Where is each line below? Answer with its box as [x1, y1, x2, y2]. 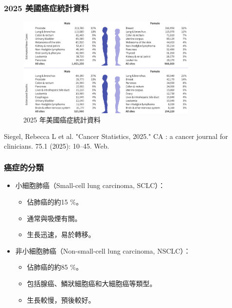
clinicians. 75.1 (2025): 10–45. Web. [4, 140, 109, 151]
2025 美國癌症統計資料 [4, 1, 89, 14]
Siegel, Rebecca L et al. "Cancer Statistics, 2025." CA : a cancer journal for [4, 131, 228, 141]
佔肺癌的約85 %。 [27, 262, 83, 272]
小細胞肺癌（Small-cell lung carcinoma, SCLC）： [15, 180, 165, 190]
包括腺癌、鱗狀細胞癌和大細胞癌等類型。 [27, 278, 157, 288]
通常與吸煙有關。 [27, 213, 82, 223]
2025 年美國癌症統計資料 [23, 115, 101, 125]
